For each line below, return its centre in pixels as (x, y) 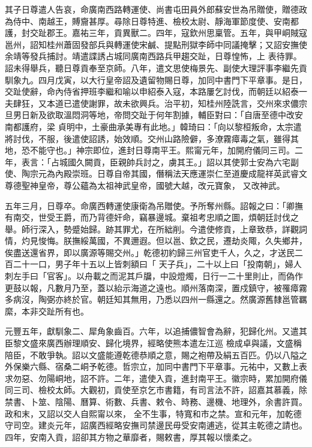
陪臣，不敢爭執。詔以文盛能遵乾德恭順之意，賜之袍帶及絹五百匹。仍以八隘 (152, 354)
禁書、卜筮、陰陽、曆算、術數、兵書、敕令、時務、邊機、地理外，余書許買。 (156, 401)
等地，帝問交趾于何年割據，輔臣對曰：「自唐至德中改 (191, 115)
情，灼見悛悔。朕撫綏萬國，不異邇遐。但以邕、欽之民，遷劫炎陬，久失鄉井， (156, 241)
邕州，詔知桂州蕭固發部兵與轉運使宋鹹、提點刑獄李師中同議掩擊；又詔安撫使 (156, 44)
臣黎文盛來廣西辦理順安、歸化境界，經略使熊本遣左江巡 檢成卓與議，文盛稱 (153, 343)
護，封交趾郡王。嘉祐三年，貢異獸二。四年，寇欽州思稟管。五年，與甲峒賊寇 (156, 33)
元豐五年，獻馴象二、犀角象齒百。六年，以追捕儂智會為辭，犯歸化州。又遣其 (156, 331)
